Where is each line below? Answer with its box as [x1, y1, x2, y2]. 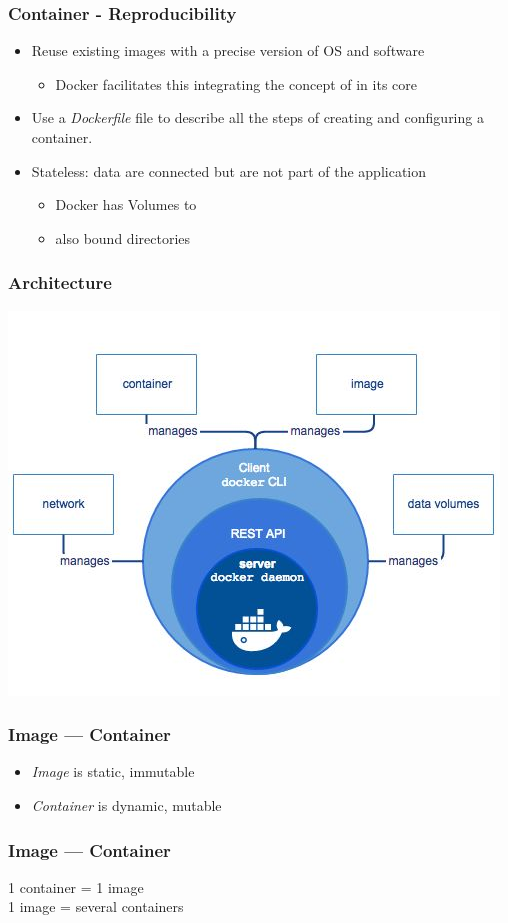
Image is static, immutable [31, 761, 195, 782]
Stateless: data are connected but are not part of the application [31, 160, 427, 181]
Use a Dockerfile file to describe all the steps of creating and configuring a [31, 107, 484, 128]
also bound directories [55, 227, 191, 248]
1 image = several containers [8, 896, 184, 917]
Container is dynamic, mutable [31, 795, 222, 815]
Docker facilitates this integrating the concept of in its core [55, 73, 418, 94]
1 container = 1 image [8, 876, 144, 897]
